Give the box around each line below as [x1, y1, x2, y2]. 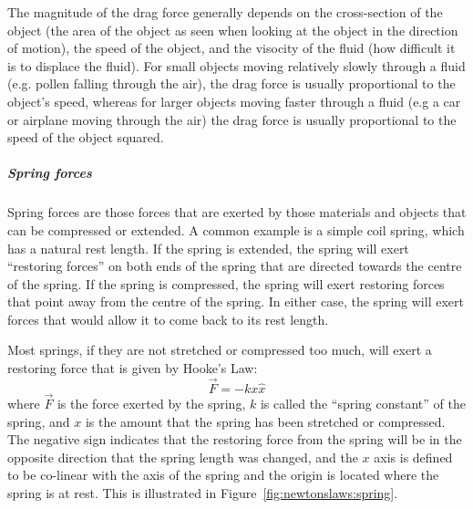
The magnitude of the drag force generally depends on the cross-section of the [7, 3, 443, 21]
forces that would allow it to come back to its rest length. [7, 309, 329, 328]
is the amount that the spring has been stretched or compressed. [85, 411, 446, 431]
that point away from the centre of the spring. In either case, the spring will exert [7, 292, 464, 311]
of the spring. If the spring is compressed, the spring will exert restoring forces [7, 274, 445, 293]
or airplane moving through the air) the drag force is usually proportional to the [7, 109, 457, 129]
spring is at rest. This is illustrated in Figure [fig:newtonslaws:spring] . [7, 483, 398, 503]
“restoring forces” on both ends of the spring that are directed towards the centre [7, 256, 462, 275]
